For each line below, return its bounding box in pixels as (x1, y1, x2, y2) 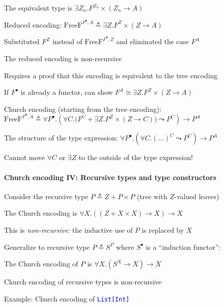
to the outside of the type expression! (79, 152, 193, 163)
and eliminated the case (116, 36, 189, 47)
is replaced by (141, 224, 184, 235)
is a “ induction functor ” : (146, 241, 221, 252)
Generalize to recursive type (4, 241, 90, 252)
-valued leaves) (174, 191, 219, 201)
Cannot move (4, 152, 45, 163)
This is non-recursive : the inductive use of (4, 224, 133, 235)
